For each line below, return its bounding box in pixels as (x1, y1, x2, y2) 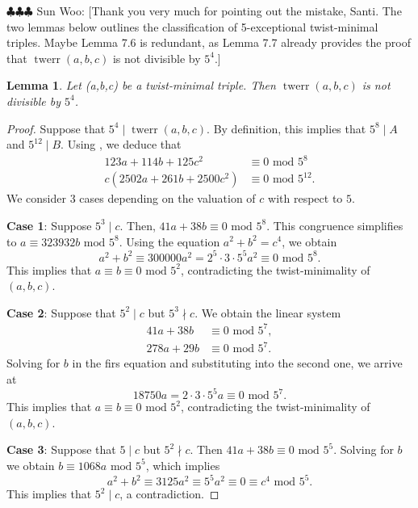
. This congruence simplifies (266, 216, 403, 233)
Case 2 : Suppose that (6, 304, 116, 321)
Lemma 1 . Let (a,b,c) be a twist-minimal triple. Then (6, 77, 276, 94)
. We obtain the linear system (194, 304, 341, 321)
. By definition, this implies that (207, 120, 366, 136)
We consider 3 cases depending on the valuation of (6, 190, 256, 207)
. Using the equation (119, 233, 220, 250)
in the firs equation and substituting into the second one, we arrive (72, 355, 403, 372)
